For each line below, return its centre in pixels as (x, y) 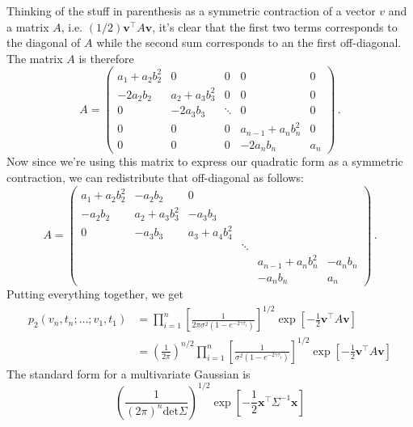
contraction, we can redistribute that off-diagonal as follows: (155, 177)
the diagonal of (44, 42)
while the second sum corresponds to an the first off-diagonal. (249, 42)
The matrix (35, 58)
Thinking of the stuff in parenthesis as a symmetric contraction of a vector (191, 11)
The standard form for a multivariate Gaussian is (129, 373)
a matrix (28, 26)
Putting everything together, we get (95, 294)
